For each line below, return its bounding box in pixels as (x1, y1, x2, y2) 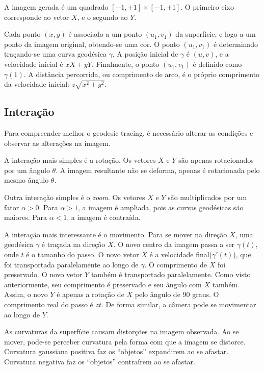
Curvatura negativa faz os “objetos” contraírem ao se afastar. (4, 356, 195, 366)
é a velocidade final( (149, 249, 213, 260)
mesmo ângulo (4, 175, 49, 185)
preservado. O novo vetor (4, 269, 83, 280)
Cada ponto (4, 29, 41, 39)
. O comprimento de (144, 259, 207, 269)
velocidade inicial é (4, 58, 63, 69)
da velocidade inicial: (4, 79, 69, 89)
